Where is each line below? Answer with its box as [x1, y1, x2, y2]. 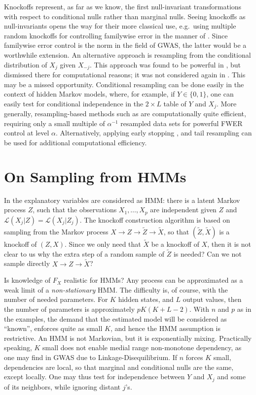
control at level [4, 128, 49, 138]
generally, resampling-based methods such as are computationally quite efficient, [4, 108, 246, 119]
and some [217, 371, 246, 382]
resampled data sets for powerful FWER [120, 118, 243, 128]
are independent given [150, 204, 217, 215]
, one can [206, 89, 234, 99]
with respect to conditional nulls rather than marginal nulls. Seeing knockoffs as [4, 11, 246, 21]
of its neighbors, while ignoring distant [4, 381, 121, 392]
